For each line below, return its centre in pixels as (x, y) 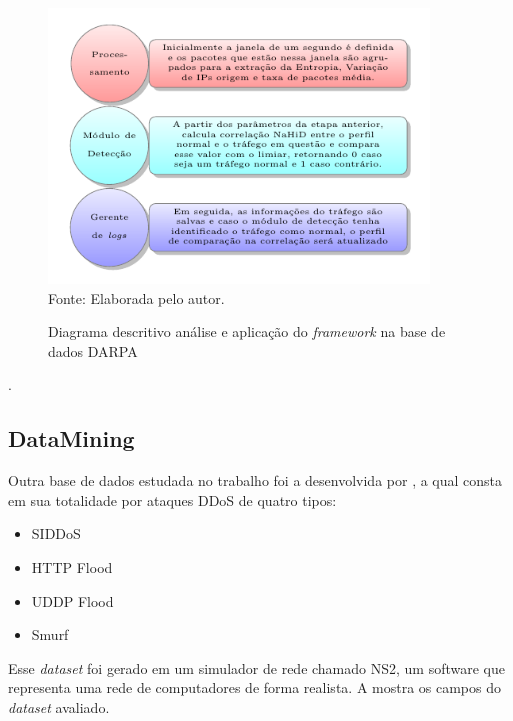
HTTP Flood (72, 567)
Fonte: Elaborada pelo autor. (136, 297)
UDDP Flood (72, 600)
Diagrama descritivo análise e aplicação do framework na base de (247, 331)
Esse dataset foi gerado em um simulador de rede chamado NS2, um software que (256, 667)
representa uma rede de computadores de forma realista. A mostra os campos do (255, 687)
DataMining (71, 438)
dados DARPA (93, 350)
